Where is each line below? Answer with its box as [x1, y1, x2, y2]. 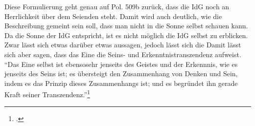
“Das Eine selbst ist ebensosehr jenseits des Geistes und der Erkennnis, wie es [4, 59, 238, 69]
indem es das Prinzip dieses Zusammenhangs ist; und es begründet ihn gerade [4, 78, 238, 88]
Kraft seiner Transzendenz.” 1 [4, 88, 90, 99]
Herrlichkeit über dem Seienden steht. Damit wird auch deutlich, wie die [4, 11, 222, 21]
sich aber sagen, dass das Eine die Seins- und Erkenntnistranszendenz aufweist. [4, 49, 241, 59]
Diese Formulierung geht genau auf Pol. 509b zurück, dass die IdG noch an [4, 1, 230, 11]
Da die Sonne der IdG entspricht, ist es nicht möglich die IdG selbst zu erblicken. [4, 30, 248, 40]
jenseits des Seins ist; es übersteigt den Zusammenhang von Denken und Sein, [4, 68, 238, 79]
